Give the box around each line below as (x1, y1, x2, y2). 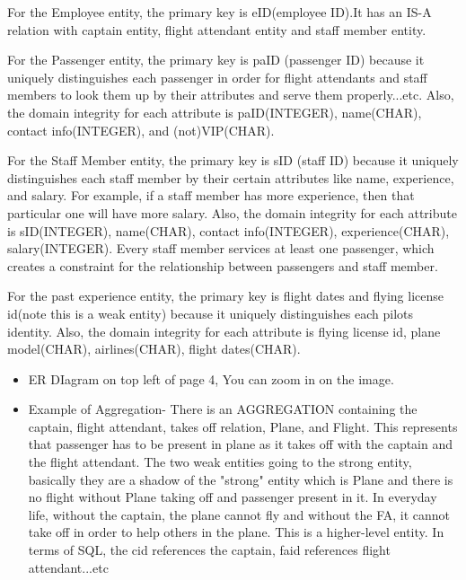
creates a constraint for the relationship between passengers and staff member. (7, 256, 438, 275)
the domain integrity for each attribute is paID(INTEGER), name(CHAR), (7, 102, 422, 121)
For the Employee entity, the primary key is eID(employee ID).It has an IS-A (7, 3, 432, 21)
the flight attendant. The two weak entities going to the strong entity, (28, 453, 412, 471)
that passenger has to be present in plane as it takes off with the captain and (28, 435, 453, 453)
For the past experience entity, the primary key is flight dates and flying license (7, 286, 444, 305)
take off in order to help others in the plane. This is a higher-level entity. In (28, 523, 444, 541)
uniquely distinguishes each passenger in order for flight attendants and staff (7, 67, 427, 86)
